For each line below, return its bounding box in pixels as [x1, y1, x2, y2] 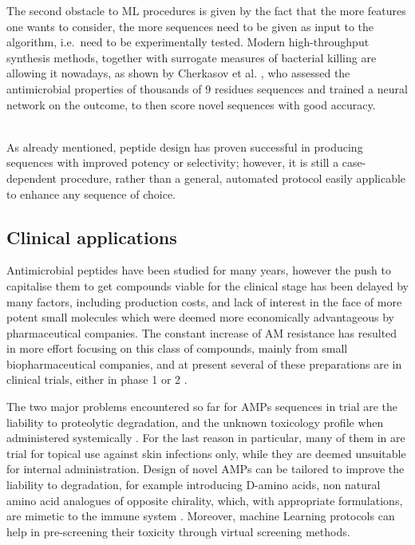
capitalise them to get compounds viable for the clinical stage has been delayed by [6, 277, 409, 294]
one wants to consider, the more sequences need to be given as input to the [6, 18, 374, 34]
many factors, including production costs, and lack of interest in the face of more [6, 293, 402, 310]
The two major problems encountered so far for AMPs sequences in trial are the [6, 398, 398, 415]
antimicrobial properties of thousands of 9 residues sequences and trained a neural [6, 80, 408, 97]
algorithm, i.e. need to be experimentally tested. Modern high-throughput [6, 34, 370, 50]
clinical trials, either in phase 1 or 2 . [6, 371, 188, 388]
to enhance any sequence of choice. [6, 185, 176, 202]
